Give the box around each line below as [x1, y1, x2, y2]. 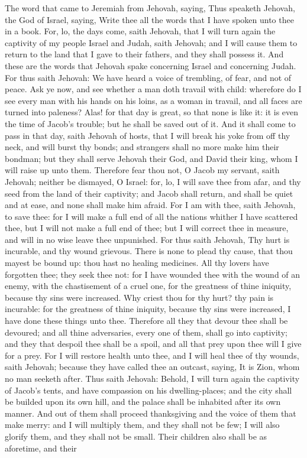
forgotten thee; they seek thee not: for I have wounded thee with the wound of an [5, 268, 300, 280]
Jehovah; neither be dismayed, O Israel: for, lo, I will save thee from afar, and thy [5, 175, 301, 187]
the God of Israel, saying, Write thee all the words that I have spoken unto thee [5, 13, 294, 25]
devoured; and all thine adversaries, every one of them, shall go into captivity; [5, 326, 287, 338]
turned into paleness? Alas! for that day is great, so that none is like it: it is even [5, 106, 299, 118]
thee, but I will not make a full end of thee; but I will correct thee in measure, [5, 222, 289, 234]
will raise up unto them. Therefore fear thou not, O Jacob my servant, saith [5, 164, 280, 176]
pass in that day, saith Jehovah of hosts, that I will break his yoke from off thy [5, 129, 290, 141]
